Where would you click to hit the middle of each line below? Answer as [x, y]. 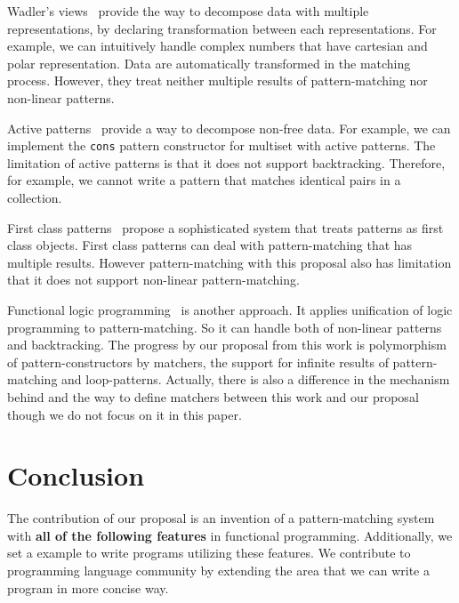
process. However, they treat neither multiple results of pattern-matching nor [217, 80]
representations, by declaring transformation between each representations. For [222, 28]
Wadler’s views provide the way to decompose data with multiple [188, 11]
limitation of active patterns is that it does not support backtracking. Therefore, [226, 162]
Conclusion [76, 475]
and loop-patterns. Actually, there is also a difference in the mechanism [256, 379]
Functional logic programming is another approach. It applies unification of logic [230, 309]
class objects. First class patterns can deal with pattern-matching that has [210, 245]
